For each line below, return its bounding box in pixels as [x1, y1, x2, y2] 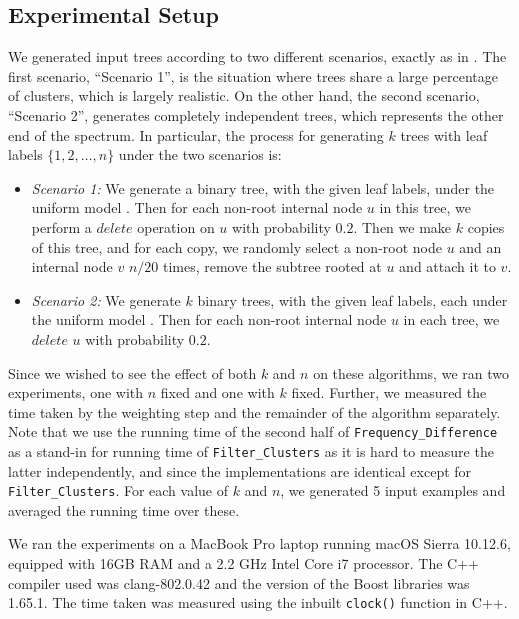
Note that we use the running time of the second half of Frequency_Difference [8, 421, 498, 442]
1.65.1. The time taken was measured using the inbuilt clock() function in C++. [8, 592, 508, 613]
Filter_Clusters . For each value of [8, 480, 229, 501]
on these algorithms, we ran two [313, 362, 509, 383]
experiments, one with [8, 382, 144, 403]
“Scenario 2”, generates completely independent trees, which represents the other [8, 104, 504, 125]
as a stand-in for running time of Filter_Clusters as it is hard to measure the [8, 440, 494, 461]
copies [467, 216, 505, 237]
